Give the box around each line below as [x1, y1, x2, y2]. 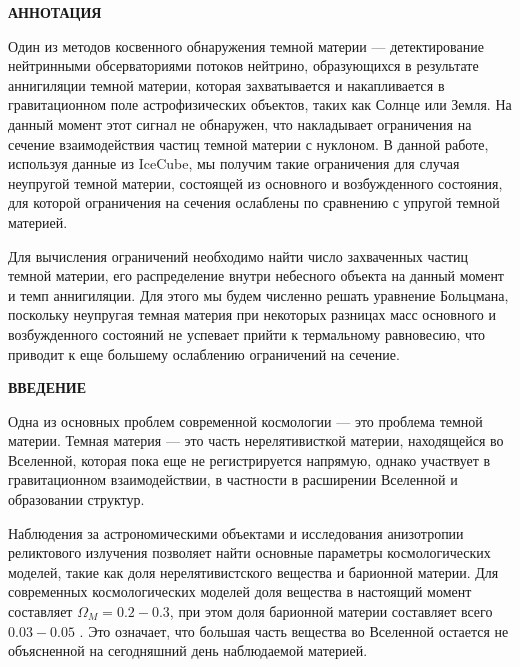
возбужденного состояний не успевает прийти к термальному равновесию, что [8, 323, 486, 344]
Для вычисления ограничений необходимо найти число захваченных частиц [8, 245, 469, 266]
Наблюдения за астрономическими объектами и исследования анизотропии [8, 522, 464, 543]
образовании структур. [8, 489, 145, 510]
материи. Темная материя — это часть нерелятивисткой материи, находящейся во [8, 430, 504, 451]
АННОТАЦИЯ [8, 2, 102, 22]
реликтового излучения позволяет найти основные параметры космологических [8, 542, 491, 563]
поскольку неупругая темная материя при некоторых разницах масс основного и [8, 304, 496, 325]
